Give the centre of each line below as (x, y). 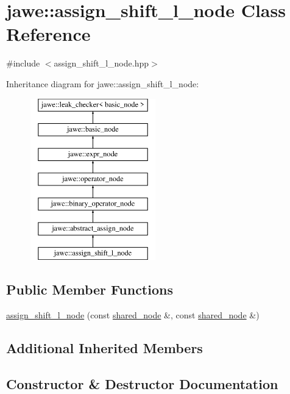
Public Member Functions (90, 289)
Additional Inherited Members (104, 347)
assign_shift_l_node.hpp (101, 63)
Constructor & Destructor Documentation (142, 383)
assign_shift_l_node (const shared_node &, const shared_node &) (133, 314)
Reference (48, 34)
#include (23, 63)
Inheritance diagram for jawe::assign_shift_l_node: (103, 83)
